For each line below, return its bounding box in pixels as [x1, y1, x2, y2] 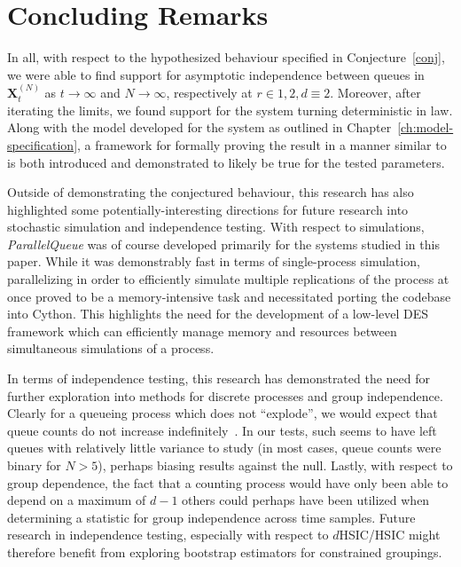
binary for [7, 456, 61, 474]
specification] [7, 135, 78, 154]
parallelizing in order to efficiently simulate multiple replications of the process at [7, 270, 449, 288]
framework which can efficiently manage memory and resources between [7, 321, 397, 340]
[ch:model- [397, 118, 454, 137]
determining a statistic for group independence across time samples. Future [7, 508, 416, 526]
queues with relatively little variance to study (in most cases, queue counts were [7, 438, 441, 457]
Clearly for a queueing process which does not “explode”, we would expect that [7, 404, 438, 422]
